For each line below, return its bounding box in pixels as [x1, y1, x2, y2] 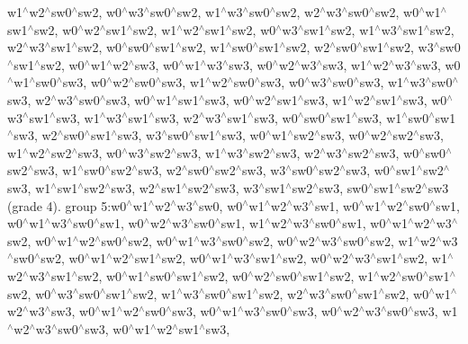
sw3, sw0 [319, 178, 368, 197]
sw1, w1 [220, 214, 265, 233]
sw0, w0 [198, 196, 243, 215]
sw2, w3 [390, 38, 434, 57]
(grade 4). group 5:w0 [7, 196, 127, 215]
